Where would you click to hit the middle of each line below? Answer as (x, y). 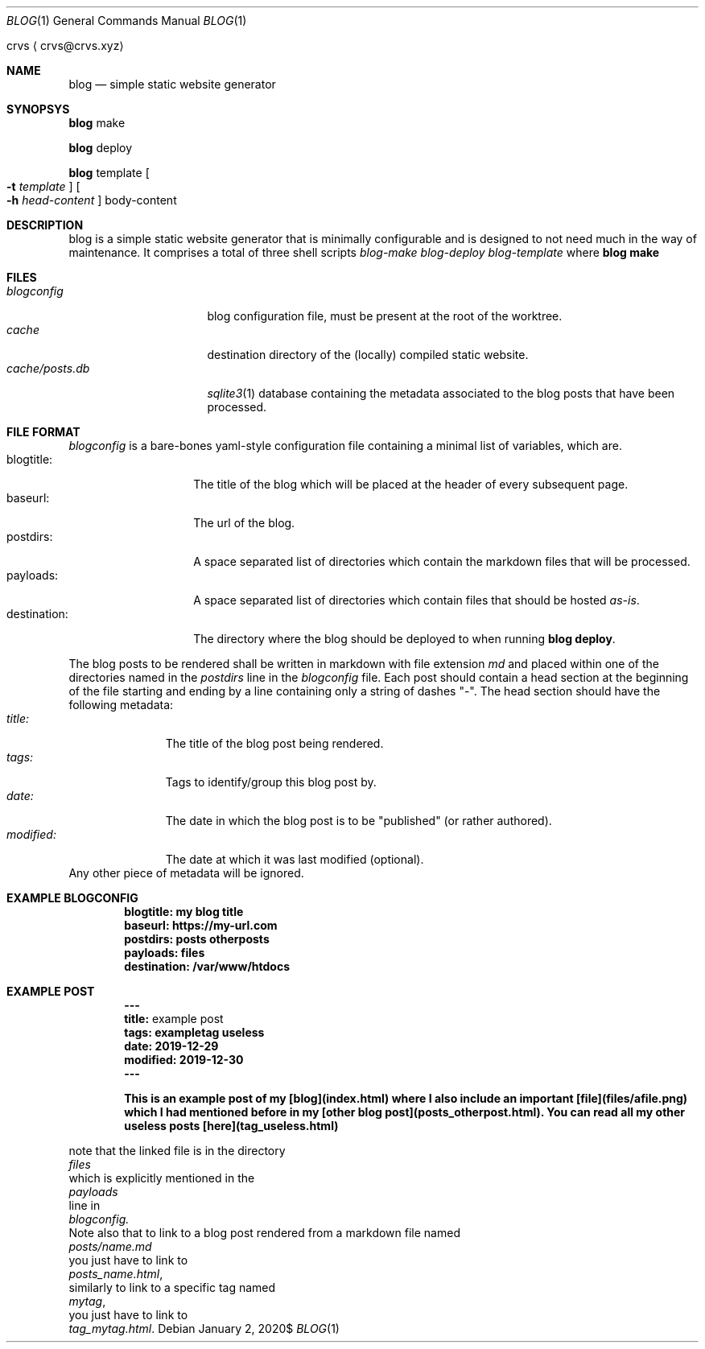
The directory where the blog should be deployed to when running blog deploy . (404, 639)
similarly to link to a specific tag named (172, 1287)
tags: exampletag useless (194, 1032)
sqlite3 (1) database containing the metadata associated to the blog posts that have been (441, 393)
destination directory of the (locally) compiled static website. (368, 355)
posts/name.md (110, 1246)
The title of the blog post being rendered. (274, 743)
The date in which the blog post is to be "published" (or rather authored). (359, 821)
